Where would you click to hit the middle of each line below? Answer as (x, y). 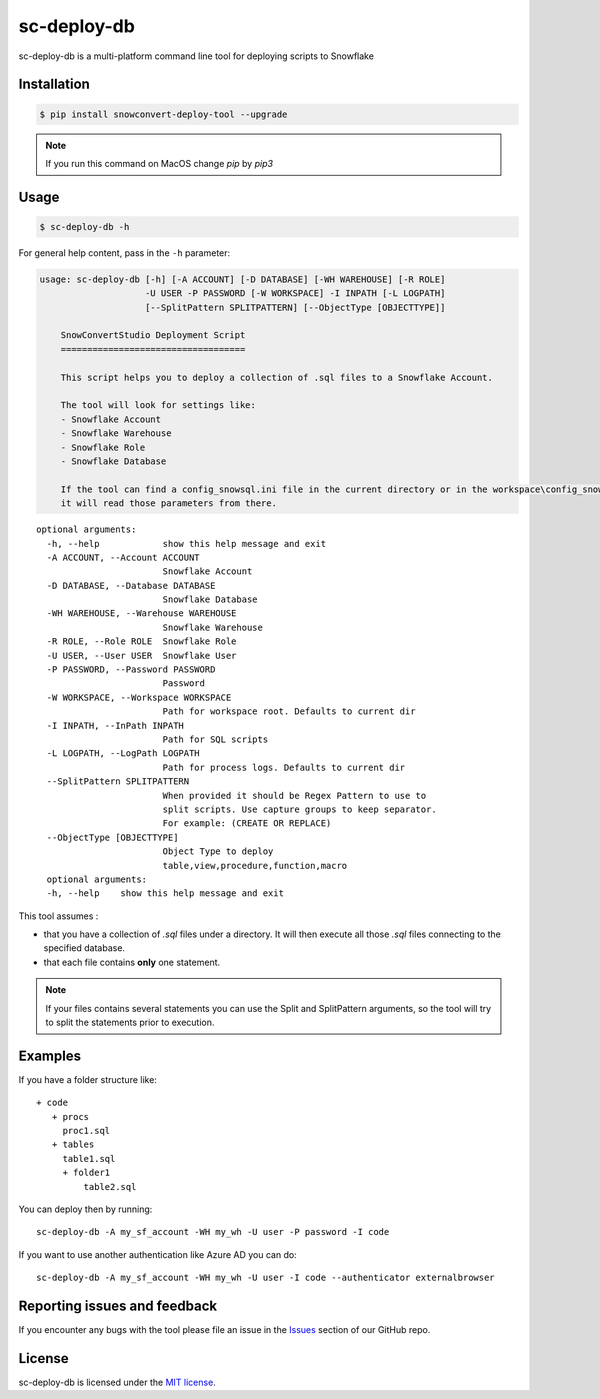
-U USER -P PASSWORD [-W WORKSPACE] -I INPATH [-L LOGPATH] (295, 293)
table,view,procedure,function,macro (255, 865)
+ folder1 (86, 1173)
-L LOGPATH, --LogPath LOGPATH (123, 753)
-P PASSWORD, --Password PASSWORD (131, 669)
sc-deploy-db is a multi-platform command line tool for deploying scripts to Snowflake (196, 56)
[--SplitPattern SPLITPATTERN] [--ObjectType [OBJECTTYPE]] (295, 307)
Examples (50, 1055)
